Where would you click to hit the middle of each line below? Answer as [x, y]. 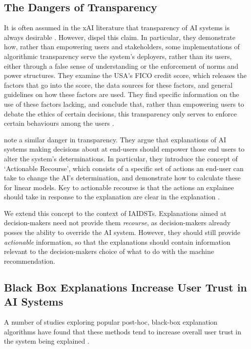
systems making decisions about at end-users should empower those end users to [124, 149]
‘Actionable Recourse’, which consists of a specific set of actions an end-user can [124, 168]
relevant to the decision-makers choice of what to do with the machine [109, 251]
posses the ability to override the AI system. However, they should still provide [122, 232]
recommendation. [30, 261]
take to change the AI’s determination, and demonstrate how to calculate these [122, 178]
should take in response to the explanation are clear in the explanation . [112, 197]
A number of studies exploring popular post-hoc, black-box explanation [111, 322]
